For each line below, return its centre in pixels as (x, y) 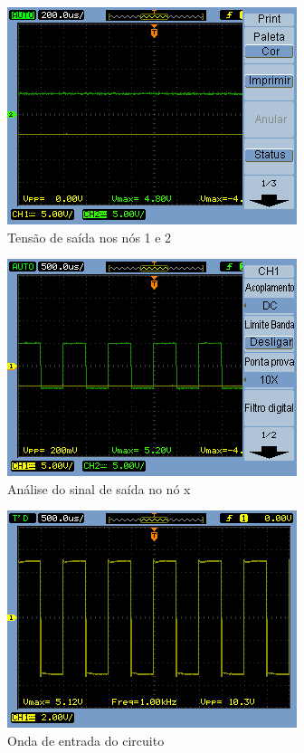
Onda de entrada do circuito (86, 740)
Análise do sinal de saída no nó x (99, 488)
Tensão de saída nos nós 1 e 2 (90, 237)
